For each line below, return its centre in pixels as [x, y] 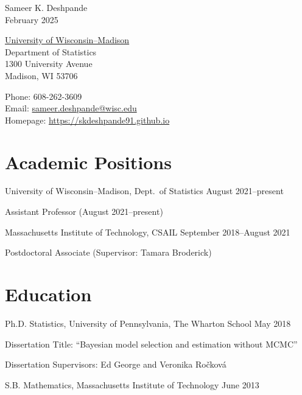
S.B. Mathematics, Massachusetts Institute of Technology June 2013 [132, 384]
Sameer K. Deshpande [46, 7]
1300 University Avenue [49, 64]
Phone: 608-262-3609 [44, 96]
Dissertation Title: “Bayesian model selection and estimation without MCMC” [151, 344]
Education [48, 294]
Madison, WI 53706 [41, 75]
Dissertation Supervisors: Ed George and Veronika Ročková [116, 364]
